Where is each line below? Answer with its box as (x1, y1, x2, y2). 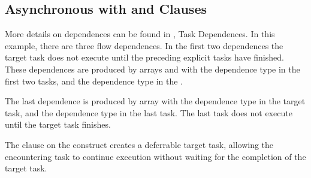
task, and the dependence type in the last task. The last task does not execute (5, 106, 292, 119)
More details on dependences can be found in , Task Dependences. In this (5, 28, 275, 40)
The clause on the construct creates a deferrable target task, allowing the (5, 138, 274, 150)
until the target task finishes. (5, 118, 111, 131)
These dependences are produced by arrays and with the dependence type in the (5, 62, 300, 75)
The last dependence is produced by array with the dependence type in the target (5, 95, 306, 107)
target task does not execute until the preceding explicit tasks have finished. (5, 51, 284, 64)
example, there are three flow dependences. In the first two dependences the (5, 39, 283, 52)
